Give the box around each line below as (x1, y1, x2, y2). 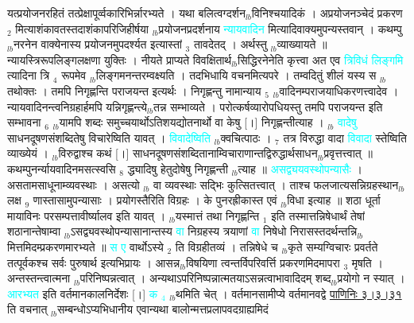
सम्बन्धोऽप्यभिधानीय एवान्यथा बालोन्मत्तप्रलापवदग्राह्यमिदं (56, 301, 269, 317)
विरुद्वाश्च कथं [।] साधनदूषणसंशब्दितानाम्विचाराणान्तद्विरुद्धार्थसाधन (58, 145, 318, 161)
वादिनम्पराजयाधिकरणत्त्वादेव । (279, 82, 399, 99)
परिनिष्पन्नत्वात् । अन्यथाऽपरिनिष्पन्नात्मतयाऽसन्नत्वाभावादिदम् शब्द (79, 270, 331, 286)
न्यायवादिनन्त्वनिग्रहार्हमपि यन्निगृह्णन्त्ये (7, 98, 148, 115)
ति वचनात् (7, 301, 48, 317)
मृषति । (351, 254, 383, 270)
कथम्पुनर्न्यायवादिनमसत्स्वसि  (7, 160, 120, 177)
